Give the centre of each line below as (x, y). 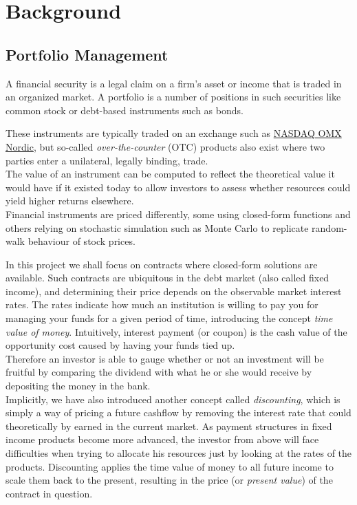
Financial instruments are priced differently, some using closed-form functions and (178, 214)
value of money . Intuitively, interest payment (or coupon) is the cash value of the (176, 331)
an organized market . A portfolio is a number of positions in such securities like (173, 97)
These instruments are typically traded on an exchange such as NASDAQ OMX (174, 133)
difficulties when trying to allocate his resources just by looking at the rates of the (179, 453)
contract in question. (49, 493)
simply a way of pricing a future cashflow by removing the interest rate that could (178, 412)
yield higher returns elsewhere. (70, 201)
